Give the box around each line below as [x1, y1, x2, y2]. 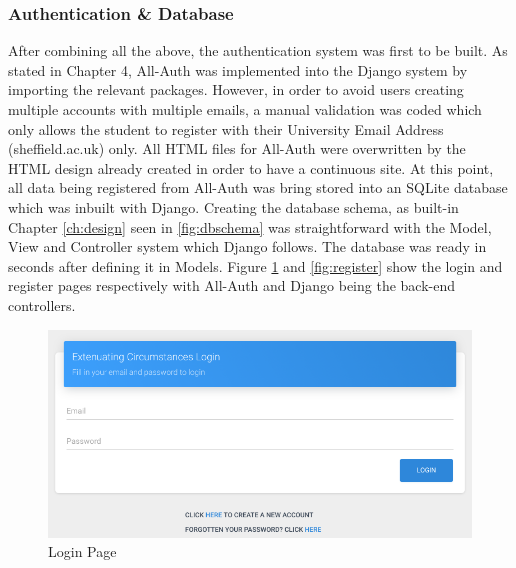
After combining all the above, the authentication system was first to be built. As [8, 40, 508, 61]
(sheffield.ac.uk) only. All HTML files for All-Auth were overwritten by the [8, 138, 466, 159]
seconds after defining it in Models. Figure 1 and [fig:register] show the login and [8, 255, 503, 276]
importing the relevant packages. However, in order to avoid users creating [8, 79, 464, 100]
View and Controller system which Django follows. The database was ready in [8, 236, 487, 257]
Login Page [48, 541, 117, 562]
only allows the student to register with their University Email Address [8, 118, 444, 139]
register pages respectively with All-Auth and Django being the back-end [8, 275, 455, 296]
